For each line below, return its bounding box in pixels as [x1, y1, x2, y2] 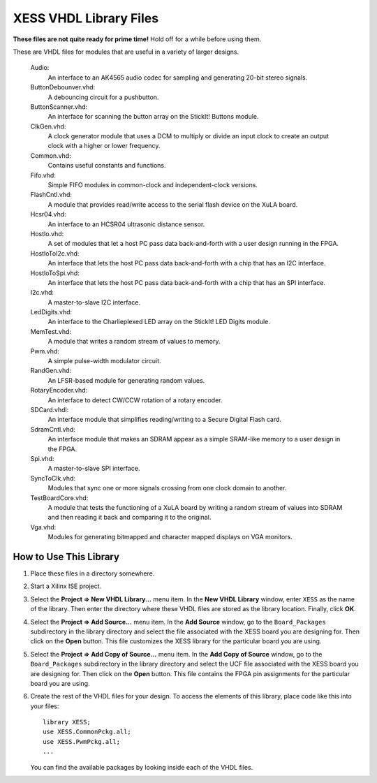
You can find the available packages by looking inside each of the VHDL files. [30, 763, 253, 771]
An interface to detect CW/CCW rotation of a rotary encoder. [47, 395, 223, 404]
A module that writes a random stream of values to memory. [47, 337, 221, 346]
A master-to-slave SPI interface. [47, 464, 140, 473]
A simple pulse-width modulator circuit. [47, 357, 161, 365]
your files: [30, 702, 59, 710]
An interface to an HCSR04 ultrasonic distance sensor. [47, 220, 205, 228]
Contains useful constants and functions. [47, 161, 167, 170]
